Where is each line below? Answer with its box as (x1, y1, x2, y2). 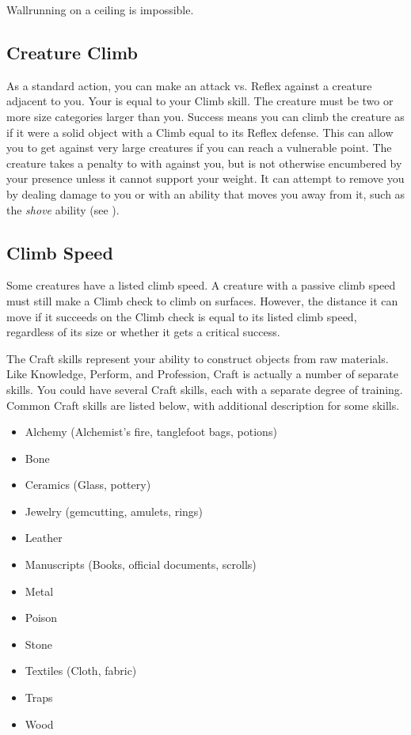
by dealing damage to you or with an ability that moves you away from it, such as (6, 185, 405, 202)
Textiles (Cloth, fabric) (25, 662, 137, 679)
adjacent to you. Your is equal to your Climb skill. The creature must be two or (6, 93, 394, 109)
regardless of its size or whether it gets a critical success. (6, 324, 280, 340)
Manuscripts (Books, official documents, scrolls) (25, 556, 257, 573)
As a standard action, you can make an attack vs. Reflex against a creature (6, 77, 372, 93)
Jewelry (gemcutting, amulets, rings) (25, 502, 203, 519)
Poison (25, 609, 58, 626)
